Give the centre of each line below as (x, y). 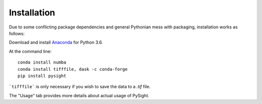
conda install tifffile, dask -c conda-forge (73, 69)
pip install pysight (42, 76)
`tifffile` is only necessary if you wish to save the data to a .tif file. (80, 87)
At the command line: (30, 51)
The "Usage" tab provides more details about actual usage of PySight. (79, 95)
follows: (17, 33)
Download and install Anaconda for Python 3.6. (56, 42)
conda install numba (42, 62)
